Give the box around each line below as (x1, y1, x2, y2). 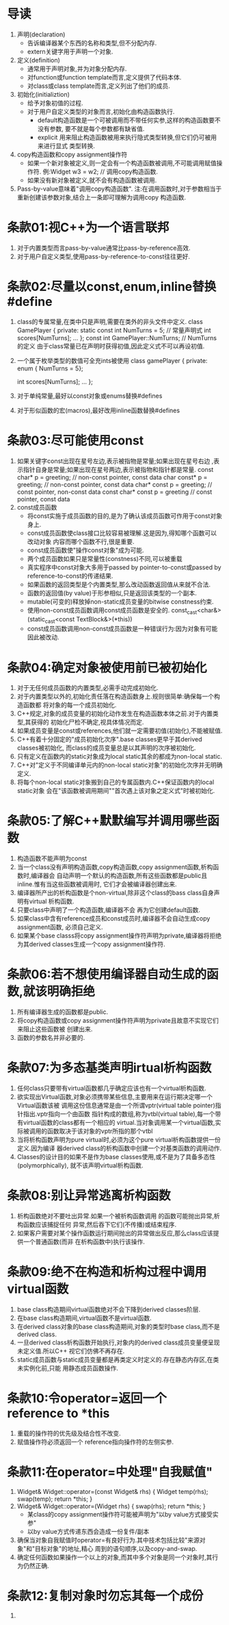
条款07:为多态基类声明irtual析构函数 (7, 1060, 212, 1076)
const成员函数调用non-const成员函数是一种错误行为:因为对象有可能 (27, 625, 218, 633)
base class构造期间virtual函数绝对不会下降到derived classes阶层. (16, 1305, 201, 1314)
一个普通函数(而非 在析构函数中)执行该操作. (23, 1237, 145, 1246)
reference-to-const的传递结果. (27, 571, 113, 580)
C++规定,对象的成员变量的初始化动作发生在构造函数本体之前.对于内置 (16, 709, 213, 717)
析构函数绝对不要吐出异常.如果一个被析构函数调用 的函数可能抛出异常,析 (16, 1212, 220, 1220)
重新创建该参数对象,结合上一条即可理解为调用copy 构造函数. (16, 193, 187, 201)
